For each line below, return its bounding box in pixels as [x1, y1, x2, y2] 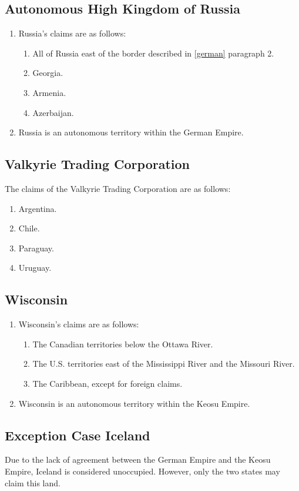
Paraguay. [18, 241, 54, 254]
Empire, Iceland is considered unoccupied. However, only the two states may [5, 465, 280, 477]
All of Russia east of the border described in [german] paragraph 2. [32, 47, 274, 59]
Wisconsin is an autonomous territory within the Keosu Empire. [18, 397, 250, 409]
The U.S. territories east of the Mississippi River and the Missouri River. [32, 357, 295, 370]
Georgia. [32, 67, 63, 79]
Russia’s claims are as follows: [18, 27, 126, 39]
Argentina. [18, 202, 57, 214]
